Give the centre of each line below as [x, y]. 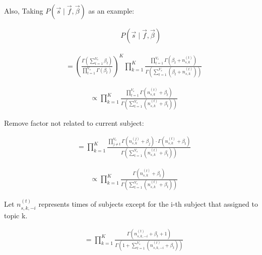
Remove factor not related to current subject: [74, 122]
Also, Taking [24, 11]
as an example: [111, 11]
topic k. [16, 215]
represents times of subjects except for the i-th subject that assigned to [148, 204]
